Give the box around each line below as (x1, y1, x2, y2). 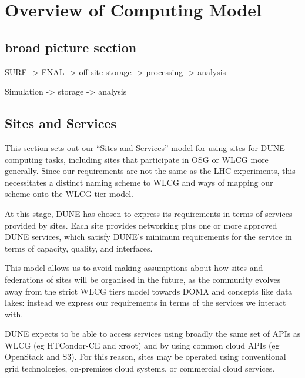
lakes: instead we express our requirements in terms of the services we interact (5, 296, 286, 309)
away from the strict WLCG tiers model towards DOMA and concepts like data (5, 285, 293, 297)
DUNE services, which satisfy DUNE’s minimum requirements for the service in (5, 230, 292, 243)
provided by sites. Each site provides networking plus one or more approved (5, 219, 277, 231)
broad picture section (5, 38, 137, 56)
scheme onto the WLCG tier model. (5, 188, 133, 200)
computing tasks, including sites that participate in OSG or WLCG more (5, 153, 269, 165)
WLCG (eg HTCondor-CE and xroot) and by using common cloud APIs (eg (5, 339, 280, 351)
